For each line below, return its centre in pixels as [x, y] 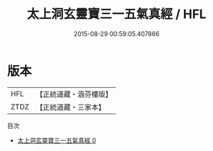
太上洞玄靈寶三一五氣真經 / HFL [117, 14]
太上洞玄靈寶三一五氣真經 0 [57, 140]
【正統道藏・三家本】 [71, 107]
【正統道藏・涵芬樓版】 [74, 94]
